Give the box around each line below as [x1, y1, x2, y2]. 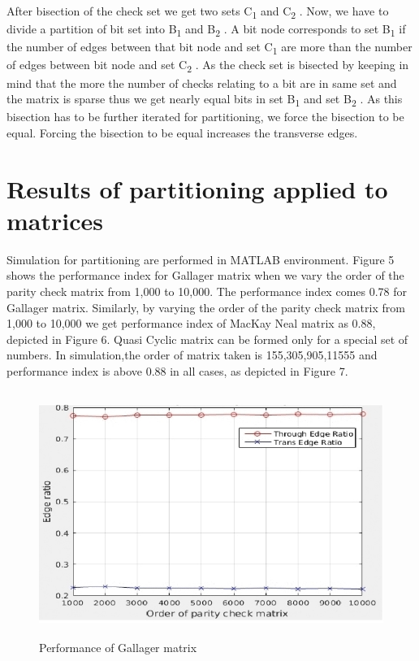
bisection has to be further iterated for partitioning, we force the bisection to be [6, 108, 404, 125]
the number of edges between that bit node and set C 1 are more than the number [6, 38, 413, 58]
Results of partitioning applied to [6, 172, 388, 205]
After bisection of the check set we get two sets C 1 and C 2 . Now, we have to [6, 2, 389, 21]
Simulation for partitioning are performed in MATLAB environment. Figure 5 [6, 250, 395, 267]
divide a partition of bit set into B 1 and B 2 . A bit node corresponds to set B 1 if [6, 20, 406, 39]
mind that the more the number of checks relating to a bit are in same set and [6, 74, 397, 91]
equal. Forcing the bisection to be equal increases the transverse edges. [6, 124, 358, 141]
